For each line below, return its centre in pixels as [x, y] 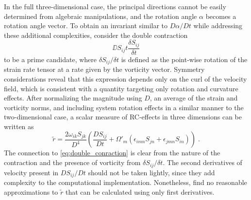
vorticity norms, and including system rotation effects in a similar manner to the [124, 107]
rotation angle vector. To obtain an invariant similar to [86, 25]
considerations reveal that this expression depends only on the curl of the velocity [125, 78]
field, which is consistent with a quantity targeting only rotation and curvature [121, 88]
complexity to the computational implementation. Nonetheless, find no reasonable [125, 182]
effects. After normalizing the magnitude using [73, 98]
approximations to [31, 192]
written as [19, 126]
